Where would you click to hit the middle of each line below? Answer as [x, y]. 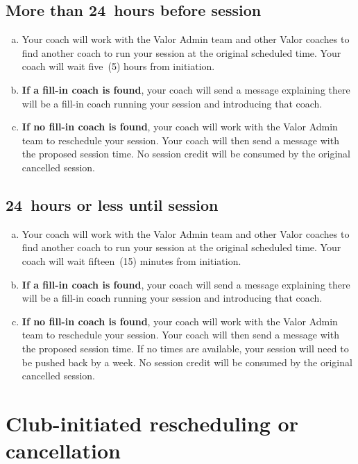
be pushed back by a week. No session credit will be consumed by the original [187, 362]
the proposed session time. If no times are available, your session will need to [185, 348]
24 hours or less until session [112, 204]
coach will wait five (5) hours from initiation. [118, 66]
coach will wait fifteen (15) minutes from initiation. [131, 260]
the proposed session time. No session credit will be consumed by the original [186, 154]
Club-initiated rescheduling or [152, 423]
